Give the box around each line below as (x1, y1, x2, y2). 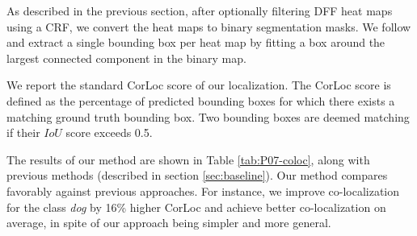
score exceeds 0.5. (65, 124, 153, 141)
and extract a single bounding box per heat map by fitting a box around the (6, 34, 385, 51)
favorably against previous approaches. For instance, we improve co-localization (6, 182, 400, 199)
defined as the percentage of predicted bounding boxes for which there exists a (6, 92, 395, 109)
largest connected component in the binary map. (6, 49, 246, 66)
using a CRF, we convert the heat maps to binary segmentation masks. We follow (6, 18, 411, 35)
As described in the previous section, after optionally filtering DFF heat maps (6, 2, 393, 19)
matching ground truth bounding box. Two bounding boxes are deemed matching (6, 108, 410, 125)
